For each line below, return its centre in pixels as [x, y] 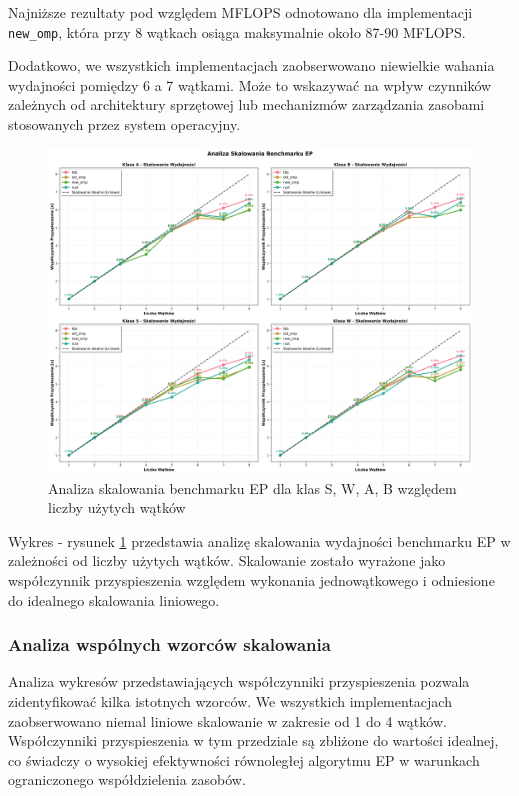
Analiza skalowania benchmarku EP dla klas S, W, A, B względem [252, 487]
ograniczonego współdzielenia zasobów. [127, 779]
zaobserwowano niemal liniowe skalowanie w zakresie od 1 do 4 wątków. [227, 720]
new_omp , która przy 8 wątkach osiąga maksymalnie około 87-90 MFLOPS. [237, 31]
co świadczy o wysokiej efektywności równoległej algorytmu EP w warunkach [244, 759]
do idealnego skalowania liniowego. [114, 599]
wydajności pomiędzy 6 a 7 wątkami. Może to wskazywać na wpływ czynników [250, 84]
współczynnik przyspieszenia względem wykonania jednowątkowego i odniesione [251, 580]
